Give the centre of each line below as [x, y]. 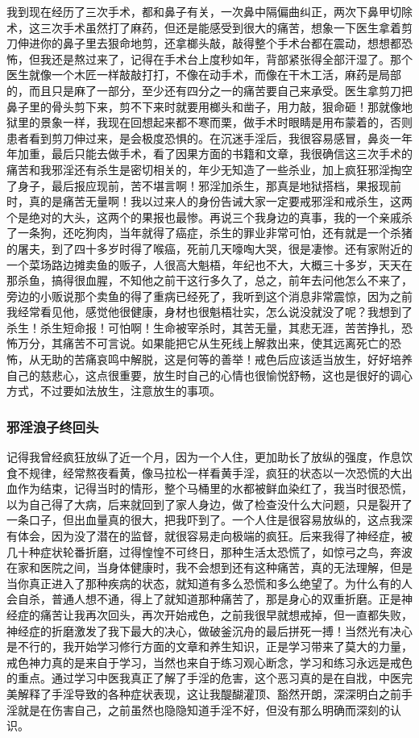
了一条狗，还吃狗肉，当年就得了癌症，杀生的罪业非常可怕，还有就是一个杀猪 [209, 233]
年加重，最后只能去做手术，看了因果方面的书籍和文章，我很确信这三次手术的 [209, 154]
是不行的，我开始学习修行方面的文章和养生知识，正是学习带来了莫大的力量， [209, 646]
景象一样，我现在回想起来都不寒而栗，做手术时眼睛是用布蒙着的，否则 [226, 122]
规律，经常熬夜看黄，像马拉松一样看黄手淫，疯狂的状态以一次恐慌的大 [215, 472]
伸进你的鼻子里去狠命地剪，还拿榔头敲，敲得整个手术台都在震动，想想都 [209, 43]
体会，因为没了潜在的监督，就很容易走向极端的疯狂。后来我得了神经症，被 [215, 536]
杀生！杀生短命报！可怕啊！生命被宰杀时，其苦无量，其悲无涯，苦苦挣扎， [204, 327]
